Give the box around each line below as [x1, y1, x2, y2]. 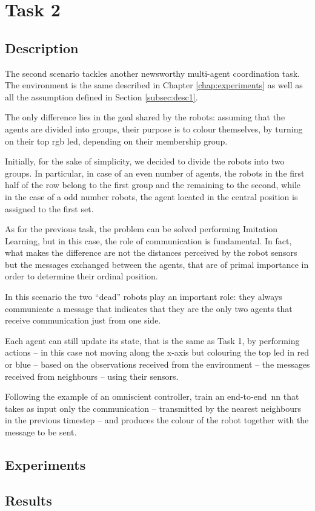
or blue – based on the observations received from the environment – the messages [5, 358, 310, 371]
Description [5, 38, 79, 57]
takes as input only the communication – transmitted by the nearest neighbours [5, 402, 301, 414]
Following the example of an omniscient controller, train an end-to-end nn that [5, 390, 299, 403]
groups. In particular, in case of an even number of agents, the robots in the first [5, 166, 305, 179]
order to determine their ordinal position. [5, 270, 158, 282]
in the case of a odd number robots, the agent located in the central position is [5, 190, 298, 203]
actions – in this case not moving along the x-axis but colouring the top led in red [5, 346, 310, 359]
